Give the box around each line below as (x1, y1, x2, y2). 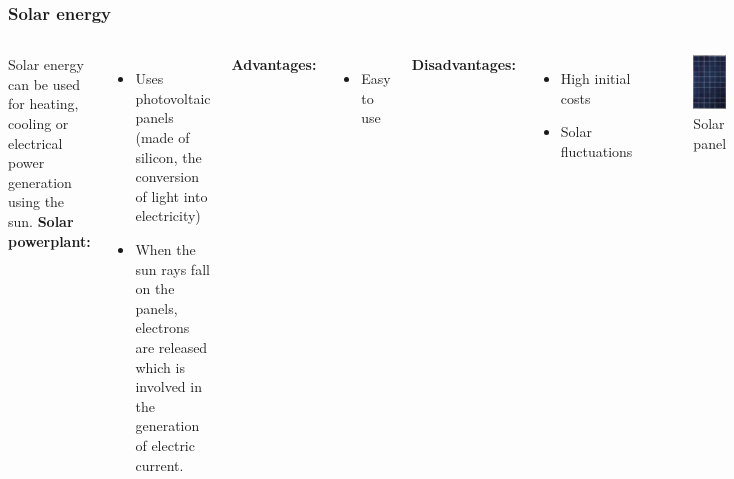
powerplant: (8, 230, 91, 251)
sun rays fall (135, 258, 210, 279)
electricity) (135, 205, 201, 226)
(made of (135, 127, 190, 147)
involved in (135, 376, 202, 397)
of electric (135, 434, 195, 455)
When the (135, 238, 196, 259)
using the (8, 191, 65, 212)
